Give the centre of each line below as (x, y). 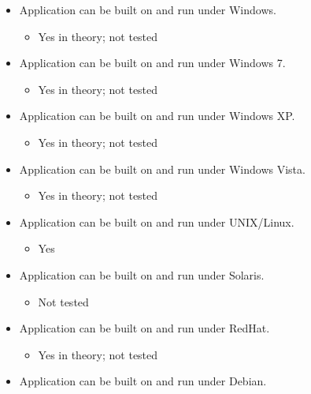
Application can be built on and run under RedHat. (144, 328)
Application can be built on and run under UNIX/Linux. (157, 221)
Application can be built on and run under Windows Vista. (162, 169)
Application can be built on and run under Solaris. (142, 274)
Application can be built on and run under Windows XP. (157, 116)
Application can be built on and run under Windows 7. (152, 63)
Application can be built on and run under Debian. (143, 381)
